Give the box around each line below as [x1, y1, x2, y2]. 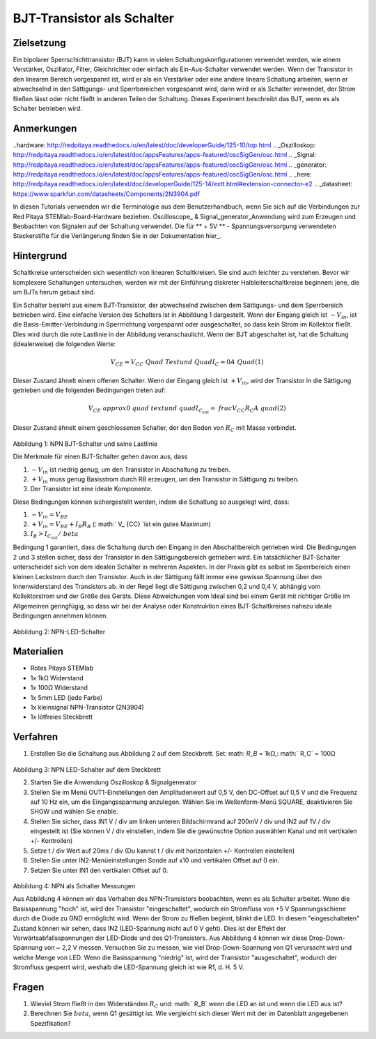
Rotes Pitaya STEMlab [30, 664, 94, 673]
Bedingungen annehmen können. [13, 611, 108, 620]
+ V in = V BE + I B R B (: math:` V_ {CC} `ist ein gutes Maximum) [31, 520, 212, 530]
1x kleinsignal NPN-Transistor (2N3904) [30, 703, 144, 712]
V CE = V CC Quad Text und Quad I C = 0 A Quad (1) [110, 358, 264, 368]
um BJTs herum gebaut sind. [13, 288, 95, 297]
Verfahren [13, 731, 58, 743]
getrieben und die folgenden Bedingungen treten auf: [13, 386, 166, 394]
